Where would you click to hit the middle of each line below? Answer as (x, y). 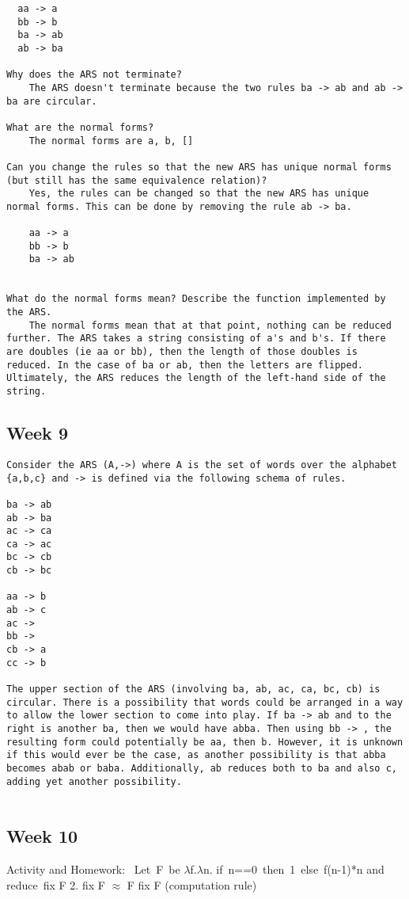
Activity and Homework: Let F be (93, 869)
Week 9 (37, 433)
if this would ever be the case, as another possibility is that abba (196, 755)
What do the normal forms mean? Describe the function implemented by (196, 299)
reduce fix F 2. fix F (56, 884)
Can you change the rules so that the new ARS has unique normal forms (199, 167)
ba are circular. (52, 101)
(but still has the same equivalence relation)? (137, 180)
